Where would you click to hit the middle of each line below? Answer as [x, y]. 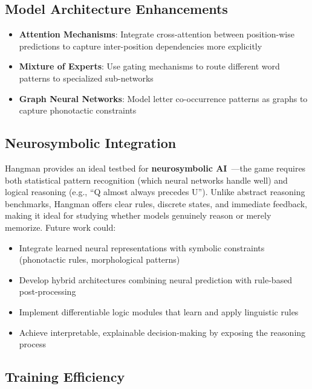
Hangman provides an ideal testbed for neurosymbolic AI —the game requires [155, 168]
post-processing [47, 291]
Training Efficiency [65, 377]
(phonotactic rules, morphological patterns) [99, 259]
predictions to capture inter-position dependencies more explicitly [141, 46]
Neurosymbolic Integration [91, 143]
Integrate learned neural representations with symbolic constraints [142, 247]
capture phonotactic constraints [78, 110]
